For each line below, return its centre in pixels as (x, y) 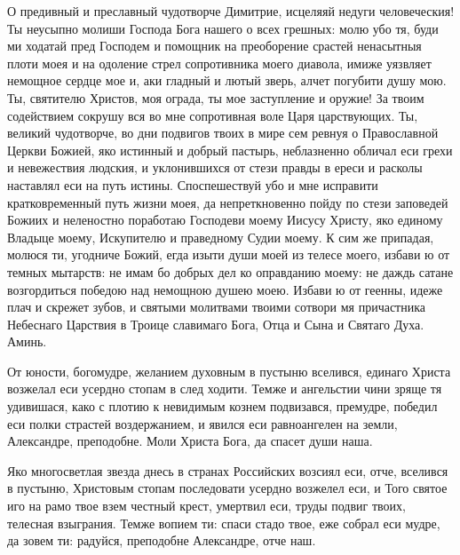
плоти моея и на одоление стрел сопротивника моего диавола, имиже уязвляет (219, 63)
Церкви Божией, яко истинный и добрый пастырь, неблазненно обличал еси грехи (230, 150)
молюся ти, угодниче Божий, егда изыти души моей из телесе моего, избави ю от (229, 254)
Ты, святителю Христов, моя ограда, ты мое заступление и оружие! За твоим (216, 97)
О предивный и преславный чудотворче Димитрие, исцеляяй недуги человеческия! (231, 11)
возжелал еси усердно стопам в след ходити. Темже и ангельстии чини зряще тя (225, 388)
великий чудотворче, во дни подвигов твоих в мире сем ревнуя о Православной (223, 133)
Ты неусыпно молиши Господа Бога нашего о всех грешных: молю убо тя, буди (223, 28)
